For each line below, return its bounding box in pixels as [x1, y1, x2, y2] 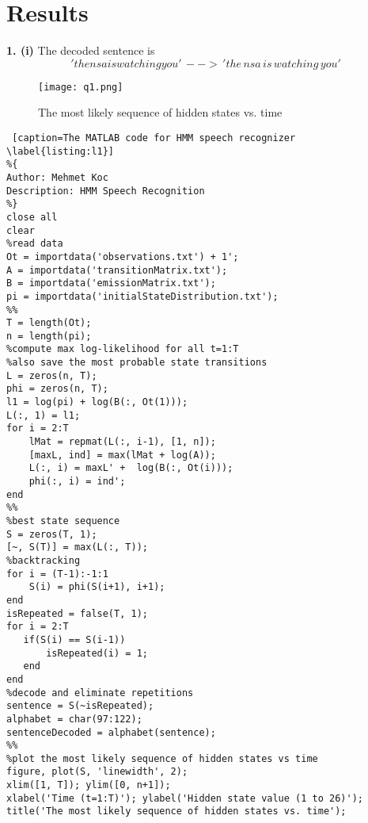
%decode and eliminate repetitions [6, 687, 194, 699]
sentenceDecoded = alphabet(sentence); [6, 726, 216, 738]
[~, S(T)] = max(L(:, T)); [6, 542, 148, 553]
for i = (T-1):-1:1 [6, 568, 108, 580]
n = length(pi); [6, 330, 92, 342]
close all [6, 211, 58, 223]
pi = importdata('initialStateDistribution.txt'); [6, 290, 279, 302]
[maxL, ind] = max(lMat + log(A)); [28, 449, 216, 461]
